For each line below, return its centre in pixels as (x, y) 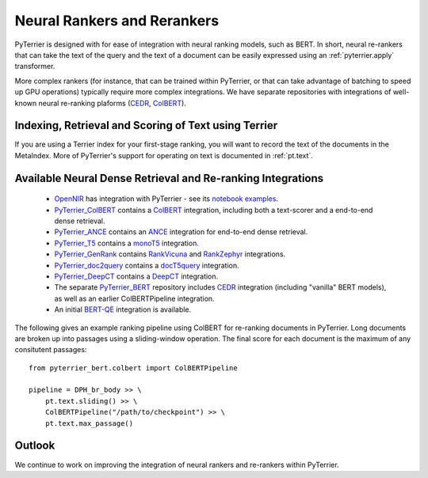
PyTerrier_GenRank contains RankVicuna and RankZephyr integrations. (170, 254)
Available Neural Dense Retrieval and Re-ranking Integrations (169, 178)
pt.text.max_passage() (89, 423)
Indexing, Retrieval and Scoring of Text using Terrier (146, 125)
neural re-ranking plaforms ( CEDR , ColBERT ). (112, 103)
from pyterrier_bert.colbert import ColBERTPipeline (133, 368)
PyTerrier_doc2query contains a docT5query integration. (147, 265)
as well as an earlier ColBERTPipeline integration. (134, 298)
